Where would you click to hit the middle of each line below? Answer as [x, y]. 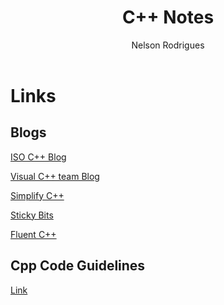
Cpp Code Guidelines [78, 266]
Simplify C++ [37, 195]
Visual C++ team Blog [55, 176]
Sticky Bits [32, 215]
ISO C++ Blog [38, 157]
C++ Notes [168, 17]
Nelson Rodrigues [168, 45]
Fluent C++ [33, 234]
